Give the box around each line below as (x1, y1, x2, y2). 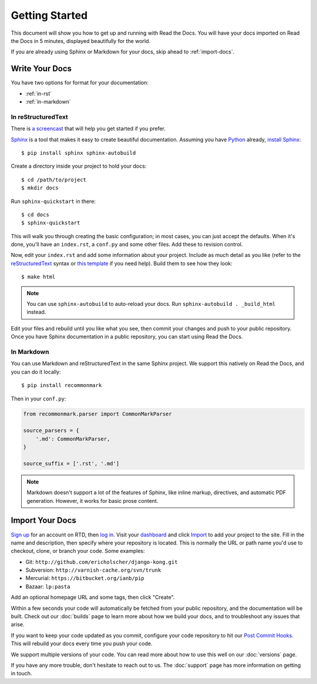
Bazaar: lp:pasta (25, 583, 70, 590)
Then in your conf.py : (11, 395, 66, 402)
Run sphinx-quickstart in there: (11, 198, 96, 205)
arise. (11, 621, 25, 628)
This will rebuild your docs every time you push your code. (11, 640, 153, 647)
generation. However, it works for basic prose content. (26, 497, 158, 504)
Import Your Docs (11, 515, 76, 526)
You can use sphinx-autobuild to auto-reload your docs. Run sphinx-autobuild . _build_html (26, 301, 276, 308)
